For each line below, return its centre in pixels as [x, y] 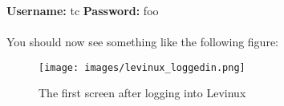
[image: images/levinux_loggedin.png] [142, 67]
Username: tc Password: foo [83, 10]
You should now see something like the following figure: [142, 42]
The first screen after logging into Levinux [142, 93]
